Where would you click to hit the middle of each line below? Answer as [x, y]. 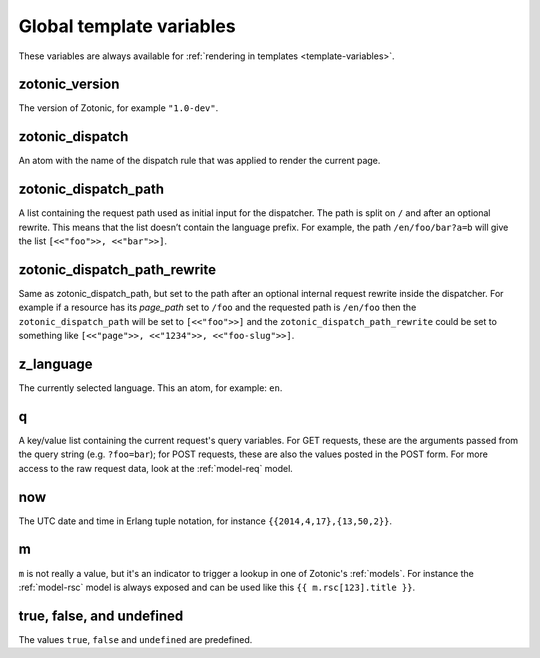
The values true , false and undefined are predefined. [135, 639]
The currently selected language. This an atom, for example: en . [150, 388]
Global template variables [127, 26]
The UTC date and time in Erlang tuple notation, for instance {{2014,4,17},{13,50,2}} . [205, 521]
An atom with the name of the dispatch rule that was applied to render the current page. [199, 161]
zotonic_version [69, 84]
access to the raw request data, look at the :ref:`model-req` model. [156, 468]
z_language [56, 363]
